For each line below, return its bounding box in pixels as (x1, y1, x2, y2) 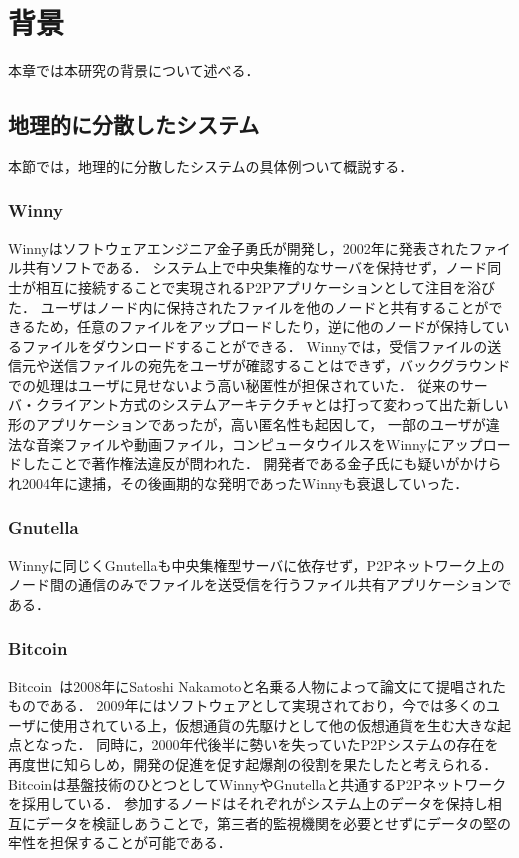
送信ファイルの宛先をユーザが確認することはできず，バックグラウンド (49, 355, 511, 376)
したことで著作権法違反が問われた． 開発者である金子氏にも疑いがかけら (21, 453, 502, 474)
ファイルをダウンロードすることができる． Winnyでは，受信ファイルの (21, 335, 488, 356)
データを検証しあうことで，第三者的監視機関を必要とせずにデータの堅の (35, 812, 512, 833)
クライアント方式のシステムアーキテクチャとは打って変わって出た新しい (35, 394, 509, 415)
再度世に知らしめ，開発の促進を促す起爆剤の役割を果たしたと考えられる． (8, 754, 498, 775)
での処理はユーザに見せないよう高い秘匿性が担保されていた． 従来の (8, 374, 460, 395)
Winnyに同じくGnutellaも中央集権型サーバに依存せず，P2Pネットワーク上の (8, 554, 505, 575)
